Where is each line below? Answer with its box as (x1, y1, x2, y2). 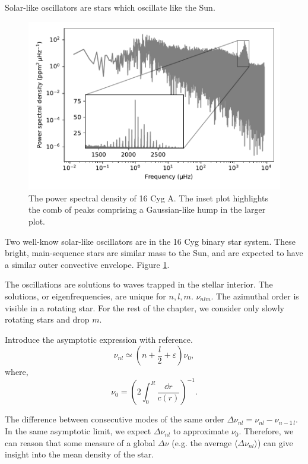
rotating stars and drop (5, 313, 90, 326)
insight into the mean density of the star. (5, 448, 154, 460)
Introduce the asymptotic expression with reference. (5, 333, 193, 345)
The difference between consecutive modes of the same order (5, 413, 224, 425)
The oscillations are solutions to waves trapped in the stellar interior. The (5, 278, 273, 291)
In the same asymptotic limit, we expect (5, 425, 151, 437)
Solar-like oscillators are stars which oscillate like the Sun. (5, 1, 215, 13)
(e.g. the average (172, 436, 232, 449)
